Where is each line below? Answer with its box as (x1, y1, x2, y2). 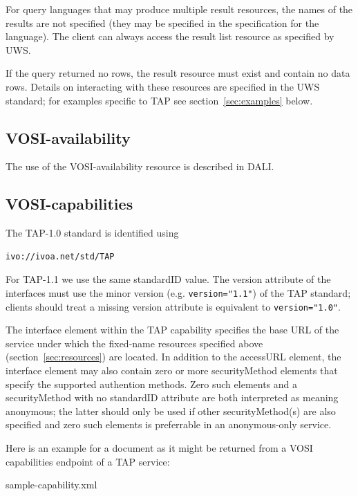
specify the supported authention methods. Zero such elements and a (6, 376, 298, 391)
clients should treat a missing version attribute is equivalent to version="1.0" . (6, 299, 341, 313)
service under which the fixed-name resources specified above (6, 336, 263, 350)
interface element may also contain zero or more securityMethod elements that (6, 363, 338, 378)
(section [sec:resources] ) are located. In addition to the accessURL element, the (6, 349, 341, 364)
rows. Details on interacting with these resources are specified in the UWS (6, 79, 320, 93)
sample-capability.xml (6, 477, 97, 492)
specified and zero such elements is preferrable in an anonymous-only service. (6, 417, 332, 432)
